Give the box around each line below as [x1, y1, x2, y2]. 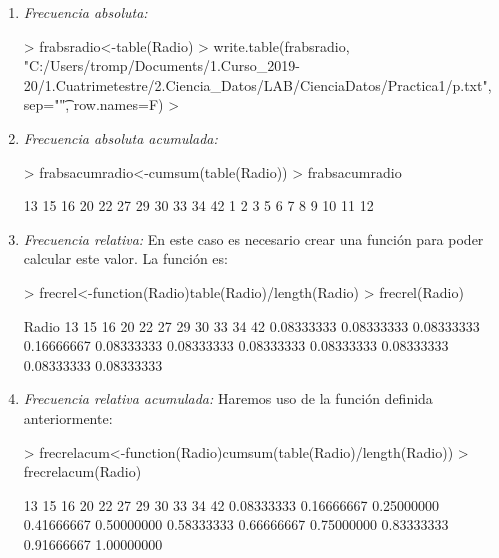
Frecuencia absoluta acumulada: [23, 127, 218, 148]
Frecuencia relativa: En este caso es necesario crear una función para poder [23, 228, 484, 249]
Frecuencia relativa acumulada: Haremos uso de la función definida [23, 388, 433, 409]
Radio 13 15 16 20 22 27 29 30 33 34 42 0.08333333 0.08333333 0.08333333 [23, 315, 480, 336]
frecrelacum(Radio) [23, 461, 142, 482]
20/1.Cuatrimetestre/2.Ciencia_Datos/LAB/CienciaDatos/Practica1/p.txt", [23, 74, 492, 95]
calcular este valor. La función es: [23, 248, 228, 269]
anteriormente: [23, 407, 113, 428]
